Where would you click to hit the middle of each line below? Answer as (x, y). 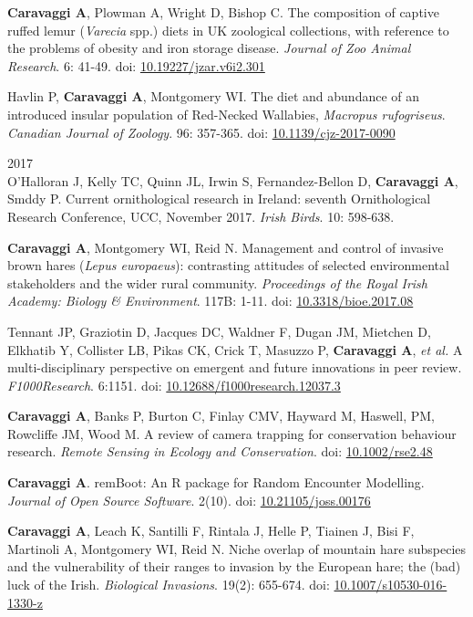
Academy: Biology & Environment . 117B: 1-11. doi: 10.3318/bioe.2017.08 (211, 301)
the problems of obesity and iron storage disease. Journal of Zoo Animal (209, 48)
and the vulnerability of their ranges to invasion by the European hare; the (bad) (234, 566)
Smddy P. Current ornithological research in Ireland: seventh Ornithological (219, 199)
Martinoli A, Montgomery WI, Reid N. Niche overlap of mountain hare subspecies (237, 548)
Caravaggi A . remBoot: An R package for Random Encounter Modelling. (216, 482)
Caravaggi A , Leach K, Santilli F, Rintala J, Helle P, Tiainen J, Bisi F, (211, 531)
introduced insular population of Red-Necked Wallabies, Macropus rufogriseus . (226, 114)
